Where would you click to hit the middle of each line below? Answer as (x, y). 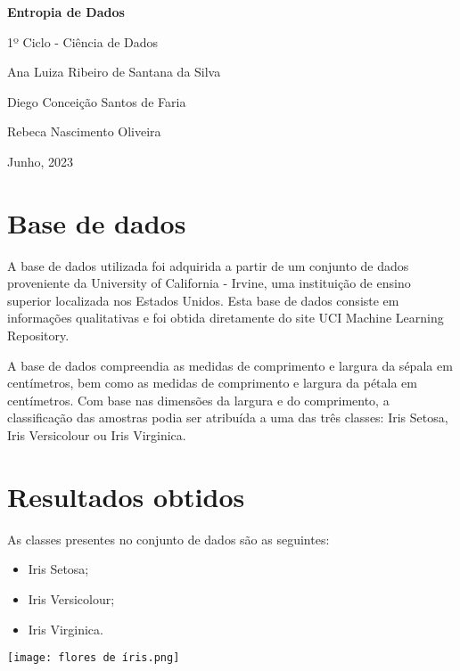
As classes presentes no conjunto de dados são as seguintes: (168, 539)
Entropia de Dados (66, 12)
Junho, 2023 (41, 161)
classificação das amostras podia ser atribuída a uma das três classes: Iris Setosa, (228, 417)
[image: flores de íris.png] (94, 658)
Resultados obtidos (126, 496)
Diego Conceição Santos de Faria (97, 101)
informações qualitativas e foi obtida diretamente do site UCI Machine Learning (226, 318)
